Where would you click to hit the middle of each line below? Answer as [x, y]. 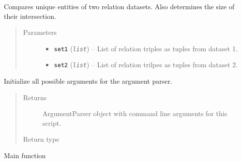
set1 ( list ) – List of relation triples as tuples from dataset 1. [146, 48]
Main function [25, 155]
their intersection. [30, 16]
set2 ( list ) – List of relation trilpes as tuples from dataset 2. [146, 65]
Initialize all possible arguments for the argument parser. [88, 81]
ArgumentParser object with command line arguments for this [135, 113]
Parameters [40, 32]
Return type [41, 139]
